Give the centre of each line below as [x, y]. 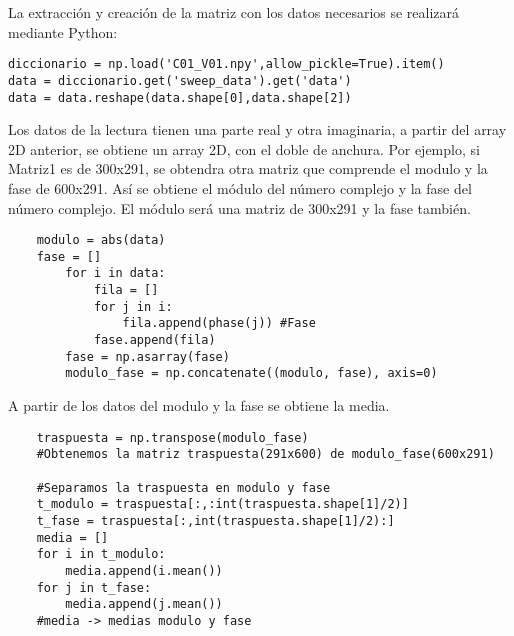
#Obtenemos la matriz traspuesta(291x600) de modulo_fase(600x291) [265, 454]
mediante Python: [63, 31]
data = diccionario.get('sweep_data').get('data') [180, 80]
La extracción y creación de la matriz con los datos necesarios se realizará [234, 12]
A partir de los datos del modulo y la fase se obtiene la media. [199, 405]
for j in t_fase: [94, 587]
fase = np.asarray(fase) [147, 356]
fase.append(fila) [154, 340]
